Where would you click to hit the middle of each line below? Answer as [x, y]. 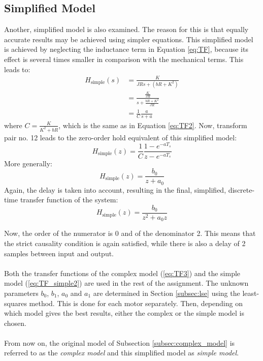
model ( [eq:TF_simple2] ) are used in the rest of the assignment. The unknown [126, 283]
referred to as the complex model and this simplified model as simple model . [122, 353]
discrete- [241, 189]
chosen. [15, 323]
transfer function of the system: [69, 200]
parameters [21, 293]
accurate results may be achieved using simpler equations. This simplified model [129, 39]
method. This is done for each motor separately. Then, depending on [136, 303]
